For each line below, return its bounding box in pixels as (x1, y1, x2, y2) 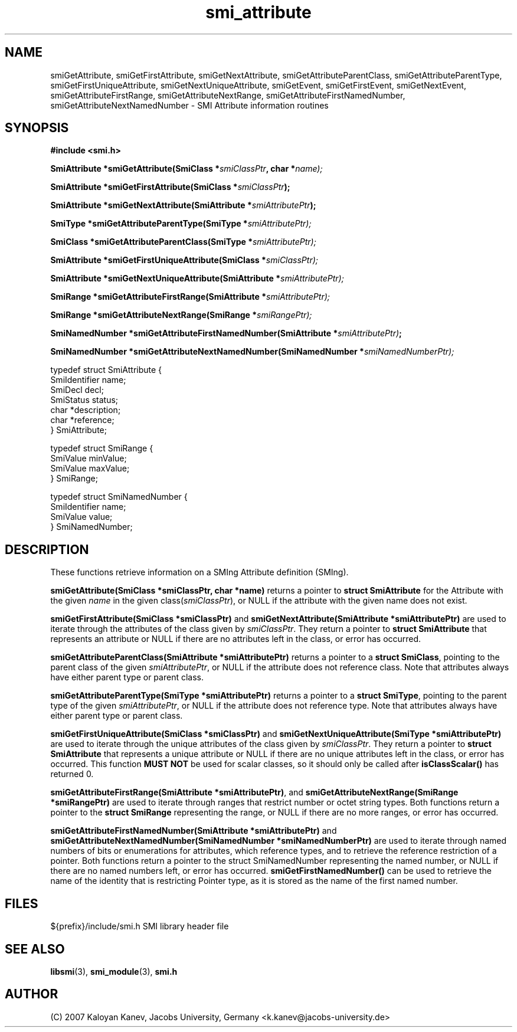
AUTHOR (5, 987, 58, 1002)
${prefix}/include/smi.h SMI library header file (50, 921, 229, 932)
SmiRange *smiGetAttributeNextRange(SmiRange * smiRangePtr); (50, 310, 312, 320)
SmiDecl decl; (50, 385, 104, 395)
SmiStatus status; (50, 395, 119, 405)
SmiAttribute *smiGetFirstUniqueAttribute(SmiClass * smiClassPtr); (50, 255, 318, 266)
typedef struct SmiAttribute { (50, 365, 162, 375)
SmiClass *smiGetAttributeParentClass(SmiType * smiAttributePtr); (50, 237, 316, 247)
